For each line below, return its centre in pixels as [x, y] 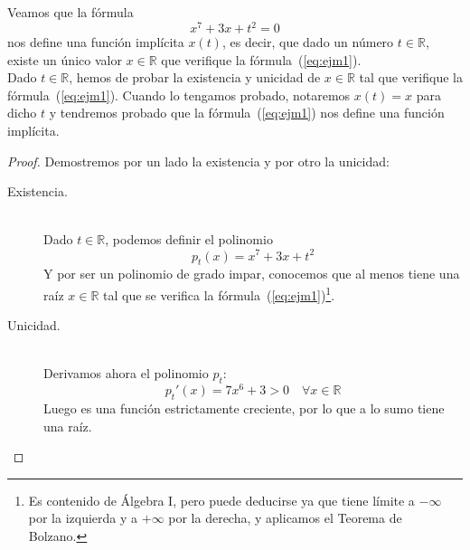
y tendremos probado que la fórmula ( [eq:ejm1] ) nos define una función [247, 113]
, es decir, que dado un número [308, 42]
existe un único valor [65, 59]
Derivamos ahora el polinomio [126, 373]
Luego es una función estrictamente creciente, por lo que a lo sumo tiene [244, 408]
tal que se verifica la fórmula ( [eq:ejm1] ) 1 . [219, 293]
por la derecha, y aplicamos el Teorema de [285, 518]
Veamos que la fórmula [70, 12]
